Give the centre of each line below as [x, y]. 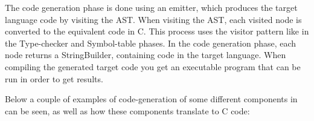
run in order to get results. [54, 78]
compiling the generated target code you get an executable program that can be [153, 66]
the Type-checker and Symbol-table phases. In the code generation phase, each [151, 43]
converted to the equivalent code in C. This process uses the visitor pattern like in [157, 31]
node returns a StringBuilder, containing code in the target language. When [146, 55]
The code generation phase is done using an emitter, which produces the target [151, 7]
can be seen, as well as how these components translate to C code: [127, 110]
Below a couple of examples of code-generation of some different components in [151, 99]
